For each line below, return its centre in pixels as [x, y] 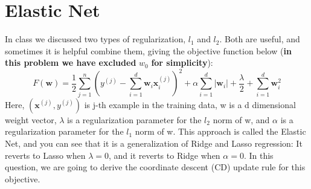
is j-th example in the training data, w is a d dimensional [190, 104]
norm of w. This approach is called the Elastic [220, 131]
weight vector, [31, 119]
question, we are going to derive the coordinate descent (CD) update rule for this [155, 167]
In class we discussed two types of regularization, [95, 39]
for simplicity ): [182, 62]
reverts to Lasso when [45, 155]
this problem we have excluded [71, 62]
